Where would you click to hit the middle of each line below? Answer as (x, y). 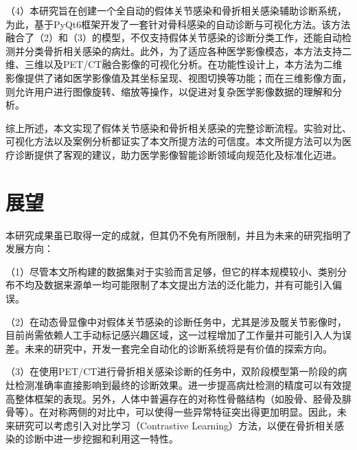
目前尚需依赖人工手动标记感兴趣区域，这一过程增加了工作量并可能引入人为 (174, 335)
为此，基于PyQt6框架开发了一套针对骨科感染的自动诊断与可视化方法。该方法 (178, 24)
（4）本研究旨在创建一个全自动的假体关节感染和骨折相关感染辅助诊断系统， (176, 10)
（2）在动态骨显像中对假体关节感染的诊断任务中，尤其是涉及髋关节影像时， (176, 321)
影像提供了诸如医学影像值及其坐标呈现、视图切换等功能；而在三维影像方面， (178, 77)
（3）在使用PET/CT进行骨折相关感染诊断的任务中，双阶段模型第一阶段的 (172, 371)
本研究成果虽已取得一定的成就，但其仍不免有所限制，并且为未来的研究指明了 (178, 235)
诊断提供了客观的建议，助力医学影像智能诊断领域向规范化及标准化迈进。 (178, 154)
